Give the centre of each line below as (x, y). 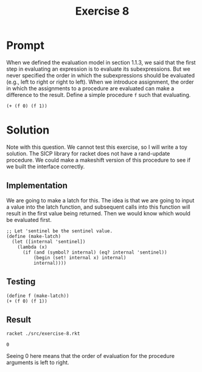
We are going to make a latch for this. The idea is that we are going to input (100, 200)
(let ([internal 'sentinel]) (49, 241)
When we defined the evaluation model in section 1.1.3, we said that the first (101, 62)
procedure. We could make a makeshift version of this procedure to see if (98, 160)
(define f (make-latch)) (38, 296)
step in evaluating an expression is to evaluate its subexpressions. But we (98, 69)
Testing (21, 282)
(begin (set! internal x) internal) (80, 257)
